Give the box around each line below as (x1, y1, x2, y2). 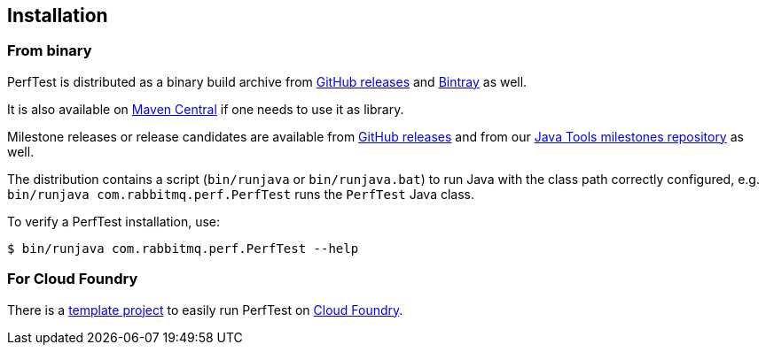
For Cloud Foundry (7, 270, 138, 288)
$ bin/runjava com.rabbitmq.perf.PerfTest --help (7, 241, 359, 256)
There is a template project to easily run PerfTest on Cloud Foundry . (7, 302, 403, 318)
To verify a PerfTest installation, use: (7, 213, 221, 229)
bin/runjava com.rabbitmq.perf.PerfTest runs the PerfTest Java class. (7, 186, 475, 202)
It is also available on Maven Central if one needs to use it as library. (7, 101, 404, 117)
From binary (7, 42, 92, 60)
